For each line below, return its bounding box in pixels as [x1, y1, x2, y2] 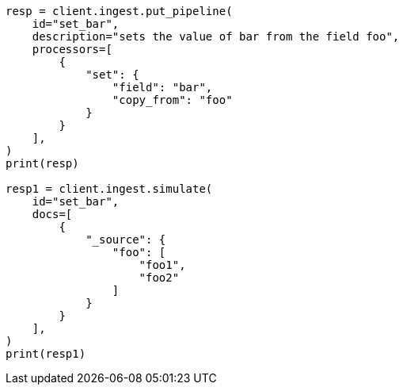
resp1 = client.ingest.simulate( [6, 182, 213, 195]
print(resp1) [6, 347, 86, 360]
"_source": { [86, 233, 166, 246]
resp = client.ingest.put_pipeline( [6, 5, 233, 17]
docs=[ [32, 208, 73, 220]
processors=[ [32, 43, 112, 56]
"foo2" [139, 271, 180, 284]
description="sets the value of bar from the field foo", [32, 30, 400, 43]
